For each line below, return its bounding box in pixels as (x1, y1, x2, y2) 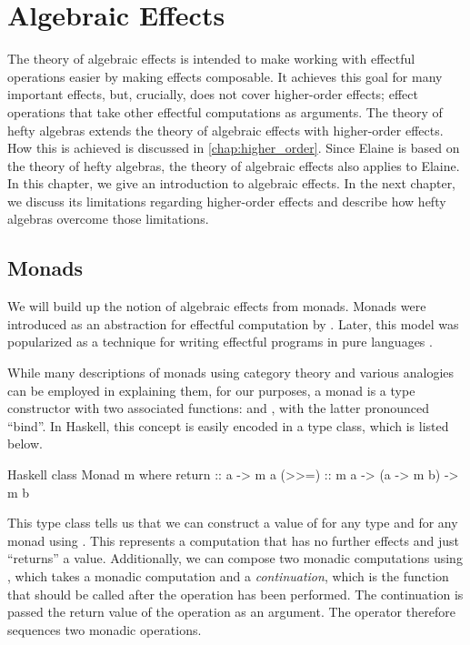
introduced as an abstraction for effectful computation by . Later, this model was (7, 314, 459, 333)
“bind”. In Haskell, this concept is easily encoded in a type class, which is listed (7, 416, 449, 435)
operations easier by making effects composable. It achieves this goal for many (7, 66, 443, 86)
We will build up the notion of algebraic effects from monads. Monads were (7, 297, 426, 316)
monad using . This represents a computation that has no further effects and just (7, 530, 459, 549)
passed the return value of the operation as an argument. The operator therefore (7, 602, 455, 621)
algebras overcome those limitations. (7, 209, 209, 228)
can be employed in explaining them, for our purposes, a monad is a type (7, 380, 415, 399)
